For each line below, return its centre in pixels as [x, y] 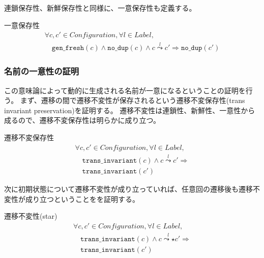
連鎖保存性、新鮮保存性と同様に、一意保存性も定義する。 [100, 8]
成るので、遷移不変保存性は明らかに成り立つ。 [82, 120]
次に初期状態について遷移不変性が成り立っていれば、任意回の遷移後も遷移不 [132, 188]
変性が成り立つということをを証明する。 [72, 199]
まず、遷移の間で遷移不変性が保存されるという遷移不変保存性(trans [133, 100]
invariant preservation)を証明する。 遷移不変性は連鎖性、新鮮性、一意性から [130, 110]
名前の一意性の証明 [42, 71]
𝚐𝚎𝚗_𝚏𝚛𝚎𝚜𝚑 [68, 48]
